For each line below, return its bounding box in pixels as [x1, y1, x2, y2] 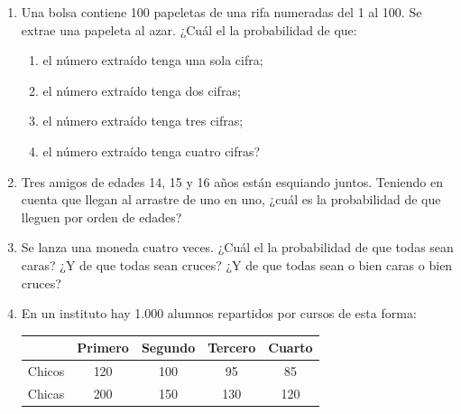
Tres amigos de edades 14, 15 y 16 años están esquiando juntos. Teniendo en [21, 172, 444, 191]
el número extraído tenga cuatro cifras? [42, 141, 261, 160]
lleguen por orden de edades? [21, 207, 182, 226]
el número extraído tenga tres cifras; [42, 111, 244, 130]
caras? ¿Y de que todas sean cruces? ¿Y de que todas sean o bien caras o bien [21, 255, 453, 274]
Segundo [141, 338, 196, 357]
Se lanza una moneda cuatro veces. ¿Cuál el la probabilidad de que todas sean [21, 238, 454, 257]
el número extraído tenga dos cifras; [42, 80, 241, 99]
